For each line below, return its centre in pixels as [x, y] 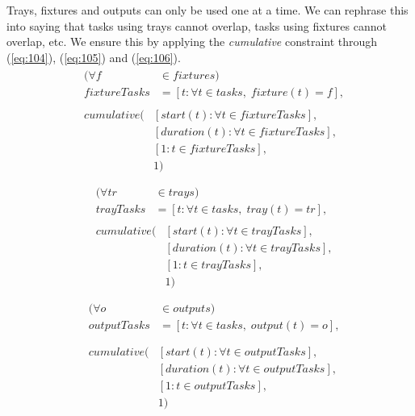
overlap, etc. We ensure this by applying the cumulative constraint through [192, 42]
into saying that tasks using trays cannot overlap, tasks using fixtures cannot [197, 25]
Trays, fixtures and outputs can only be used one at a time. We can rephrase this [207, 10]
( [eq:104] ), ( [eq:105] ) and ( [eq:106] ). [94, 57]
